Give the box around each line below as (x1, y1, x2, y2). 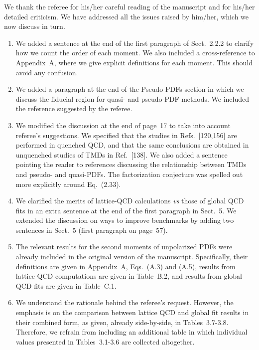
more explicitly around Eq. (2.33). (15, 178, 121, 189)
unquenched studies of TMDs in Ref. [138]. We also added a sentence (15, 149, 228, 160)
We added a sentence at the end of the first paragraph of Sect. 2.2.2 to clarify (15, 37, 254, 48)
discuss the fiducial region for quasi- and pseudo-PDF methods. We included (15, 93, 250, 104)
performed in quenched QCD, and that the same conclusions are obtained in (15, 140, 249, 150)
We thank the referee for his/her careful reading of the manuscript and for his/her (4, 1, 255, 11)
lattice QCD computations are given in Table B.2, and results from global (15, 271, 242, 281)
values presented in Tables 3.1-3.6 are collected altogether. (15, 336, 195, 347)
